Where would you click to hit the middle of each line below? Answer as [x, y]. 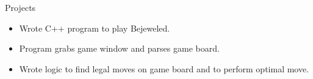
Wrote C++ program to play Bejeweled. [95, 28]
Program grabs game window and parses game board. [119, 48]
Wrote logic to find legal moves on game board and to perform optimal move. [164, 68]
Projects [20, 7]
